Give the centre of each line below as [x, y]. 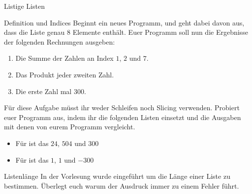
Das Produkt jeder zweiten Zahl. [65, 74]
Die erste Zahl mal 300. [51, 91]
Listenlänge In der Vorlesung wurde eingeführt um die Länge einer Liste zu [117, 176]
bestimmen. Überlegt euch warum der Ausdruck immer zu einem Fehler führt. [122, 185]
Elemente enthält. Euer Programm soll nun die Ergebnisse [160, 32]
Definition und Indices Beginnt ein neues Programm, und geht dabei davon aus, [124, 22]
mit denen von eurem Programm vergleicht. [70, 127]
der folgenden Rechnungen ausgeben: [60, 41]
